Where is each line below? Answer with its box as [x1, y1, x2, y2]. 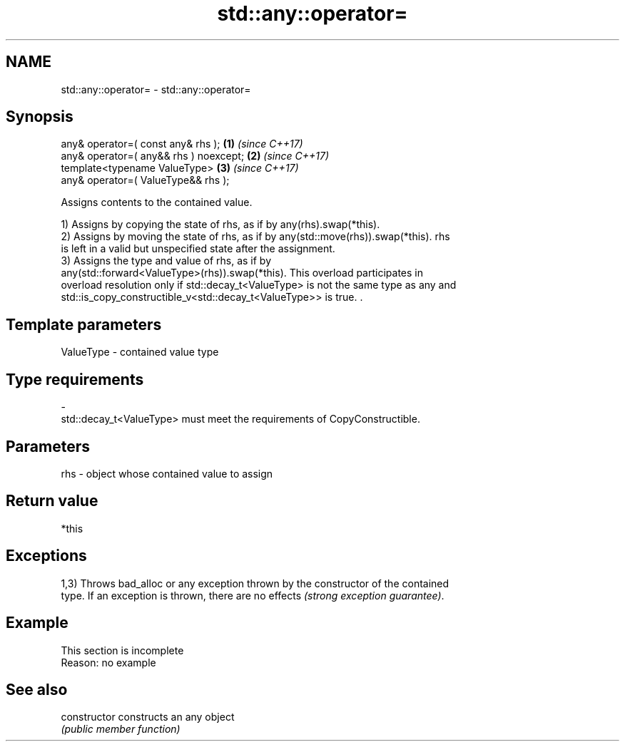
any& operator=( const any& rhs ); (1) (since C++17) [61, 138, 303, 150]
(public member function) [61, 723, 181, 736]
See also [6, 680, 68, 699]
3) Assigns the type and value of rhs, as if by [61, 254, 272, 267]
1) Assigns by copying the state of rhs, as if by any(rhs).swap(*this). [61, 218, 380, 231]
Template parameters [6, 315, 162, 334]
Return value [6, 492, 98, 510]
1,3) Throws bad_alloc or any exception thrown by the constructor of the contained [61, 577, 449, 589]
